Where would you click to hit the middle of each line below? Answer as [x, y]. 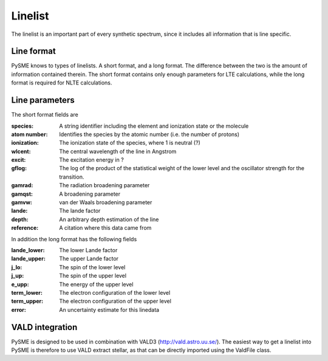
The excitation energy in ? [91, 160]
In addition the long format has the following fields [74, 239]
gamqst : [22, 194]
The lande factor [80, 211]
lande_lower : [28, 250]
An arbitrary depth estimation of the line [109, 219]
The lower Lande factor [88, 250]
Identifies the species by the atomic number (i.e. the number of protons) [149, 134]
